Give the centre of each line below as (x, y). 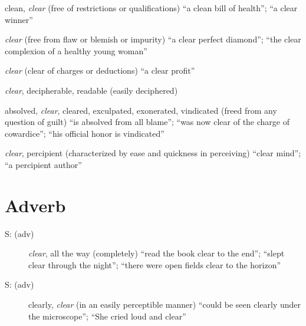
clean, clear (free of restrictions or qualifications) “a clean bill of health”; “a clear (151, 8)
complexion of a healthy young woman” (76, 50)
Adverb (35, 205)
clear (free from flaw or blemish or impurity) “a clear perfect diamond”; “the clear (153, 39)
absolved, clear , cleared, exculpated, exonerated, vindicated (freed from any (141, 110)
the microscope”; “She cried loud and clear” (107, 316)
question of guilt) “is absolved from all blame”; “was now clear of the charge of (147, 122)
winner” (19, 19)
